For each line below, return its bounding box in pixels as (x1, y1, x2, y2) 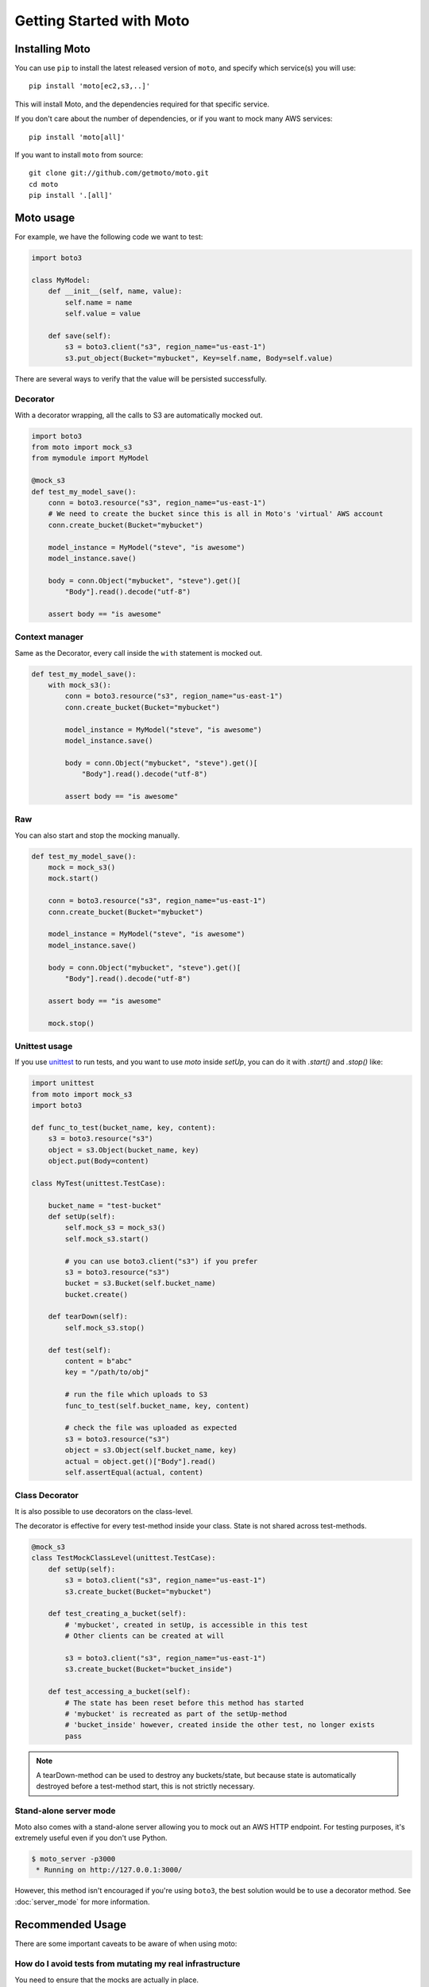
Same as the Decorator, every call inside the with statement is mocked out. (14, 648, 263, 657)
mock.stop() (48, 1018, 95, 1028)
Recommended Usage (14, 1918, 127, 1931)
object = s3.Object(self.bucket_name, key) (64, 1446, 238, 1454)
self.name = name (64, 298, 133, 307)
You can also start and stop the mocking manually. (14, 831, 180, 840)
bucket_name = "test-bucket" (48, 1201, 162, 1210)
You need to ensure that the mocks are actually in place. (14, 1975, 199, 1985)
